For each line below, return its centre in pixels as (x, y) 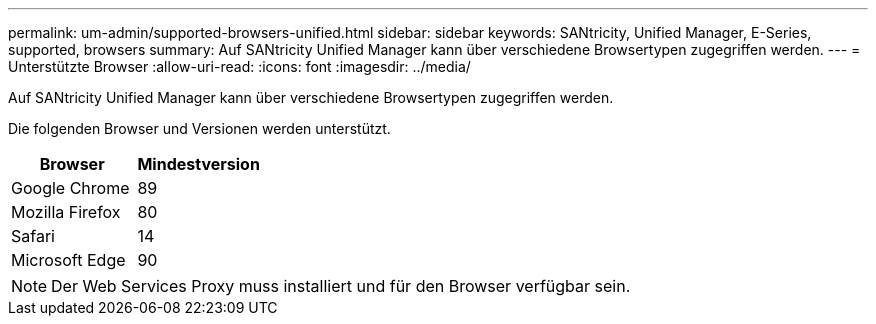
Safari (33, 236)
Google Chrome (70, 188)
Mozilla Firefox (66, 212)
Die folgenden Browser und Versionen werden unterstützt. (199, 128)
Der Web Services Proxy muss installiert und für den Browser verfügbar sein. (341, 286)
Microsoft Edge (68, 260)
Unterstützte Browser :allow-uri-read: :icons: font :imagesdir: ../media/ (239, 66)
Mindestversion (198, 164)
